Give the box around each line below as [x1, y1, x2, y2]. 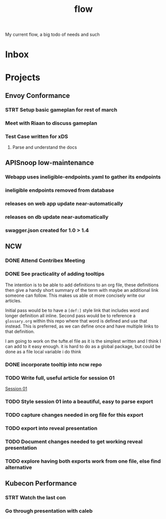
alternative [5, 464, 32, 471]
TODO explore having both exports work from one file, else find [5, 457, 161, 464]
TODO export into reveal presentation [5, 425, 98, 432]
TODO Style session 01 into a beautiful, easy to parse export [5, 398, 153, 405]
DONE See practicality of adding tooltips [5, 270, 105, 277]
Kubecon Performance [5, 479, 77, 488]
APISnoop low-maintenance [5, 159, 94, 167]
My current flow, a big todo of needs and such [5, 31, 100, 38]
